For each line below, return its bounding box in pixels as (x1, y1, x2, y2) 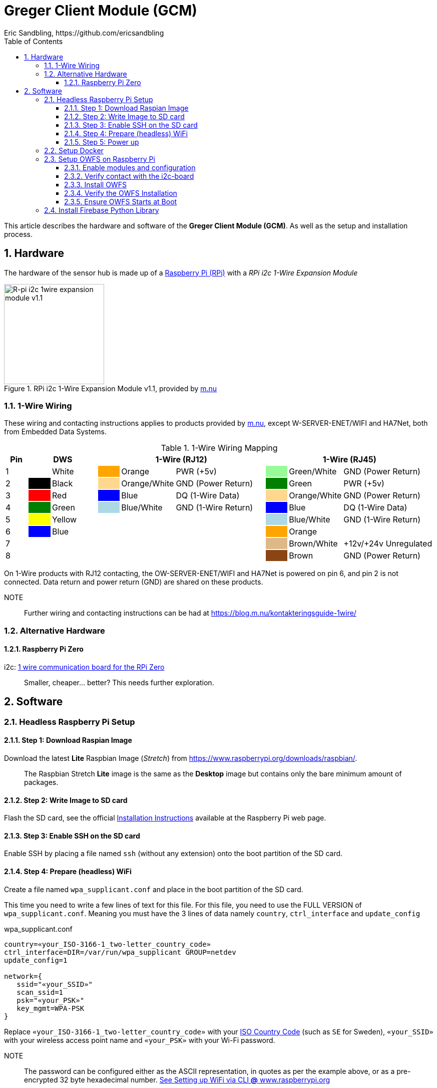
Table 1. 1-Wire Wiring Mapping (161, 443, 278, 453)
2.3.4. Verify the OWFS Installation (64, 188, 177, 197)
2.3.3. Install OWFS (64, 180, 127, 189)
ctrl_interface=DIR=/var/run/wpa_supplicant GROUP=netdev (4, 948, 236, 956)
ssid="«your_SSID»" (17, 980, 93, 988)
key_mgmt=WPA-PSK (17, 1004, 85, 1012)
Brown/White (289, 538, 338, 549)
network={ (4, 972, 42, 980)
